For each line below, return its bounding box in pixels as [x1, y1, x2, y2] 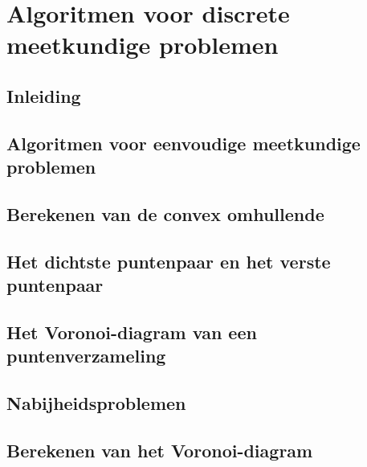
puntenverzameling [6, 343, 166, 368]
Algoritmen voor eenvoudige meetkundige [6, 130, 361, 155]
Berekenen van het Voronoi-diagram [6, 437, 313, 462]
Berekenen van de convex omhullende [6, 201, 324, 226]
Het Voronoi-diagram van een [6, 319, 257, 344]
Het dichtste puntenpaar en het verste [6, 248, 331, 273]
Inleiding [6, 83, 81, 108]
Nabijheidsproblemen [6, 391, 186, 416]
